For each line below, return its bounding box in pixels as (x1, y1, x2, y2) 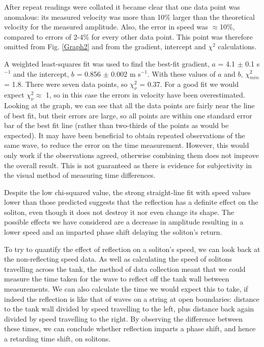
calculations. (218, 41, 257, 52)
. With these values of (148, 68, 216, 79)
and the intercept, (13, 68, 69, 79)
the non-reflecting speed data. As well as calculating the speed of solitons (4, 254, 232, 264)
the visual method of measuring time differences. (4, 170, 156, 180)
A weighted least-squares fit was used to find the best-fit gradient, (4, 58, 210, 69)
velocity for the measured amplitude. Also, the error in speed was (4, 21, 208, 32)
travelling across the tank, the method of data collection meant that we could (4, 263, 246, 274)
